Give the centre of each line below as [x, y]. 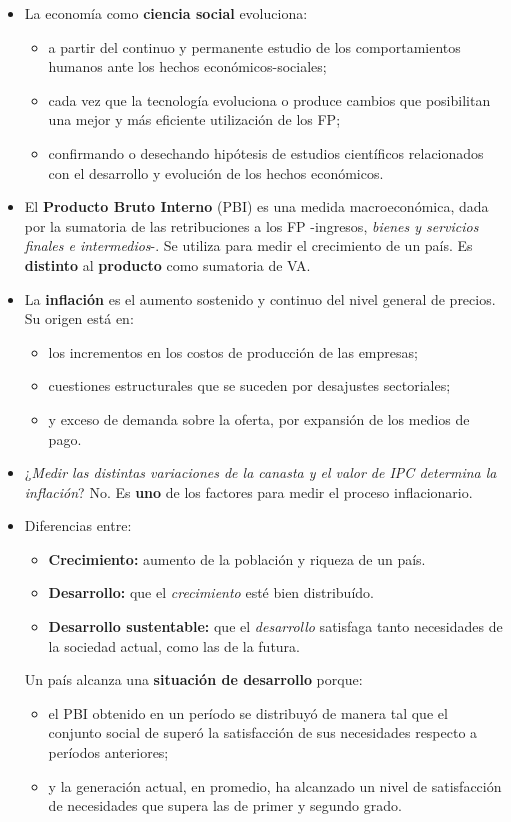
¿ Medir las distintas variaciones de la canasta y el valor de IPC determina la [260, 472]
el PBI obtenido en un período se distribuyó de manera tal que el [248, 712]
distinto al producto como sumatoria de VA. [167, 264]
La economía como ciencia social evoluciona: [166, 13]
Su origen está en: [79, 318]
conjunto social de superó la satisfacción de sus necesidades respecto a [263, 732]
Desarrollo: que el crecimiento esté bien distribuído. [211, 592]
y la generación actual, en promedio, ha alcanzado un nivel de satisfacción [275, 785]
